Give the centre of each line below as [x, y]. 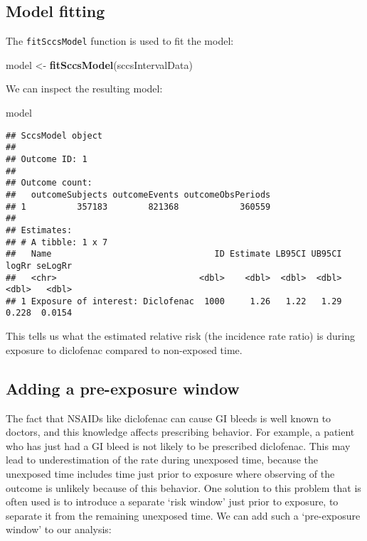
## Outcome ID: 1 [47, 159]
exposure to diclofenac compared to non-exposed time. [124, 349]
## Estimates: [39, 230]
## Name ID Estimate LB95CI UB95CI [174, 254]
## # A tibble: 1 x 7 [57, 242]
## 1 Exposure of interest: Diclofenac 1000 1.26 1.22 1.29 [174, 301]
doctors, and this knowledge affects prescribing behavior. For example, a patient [180, 432]
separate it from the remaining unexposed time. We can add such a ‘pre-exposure [183, 515]
